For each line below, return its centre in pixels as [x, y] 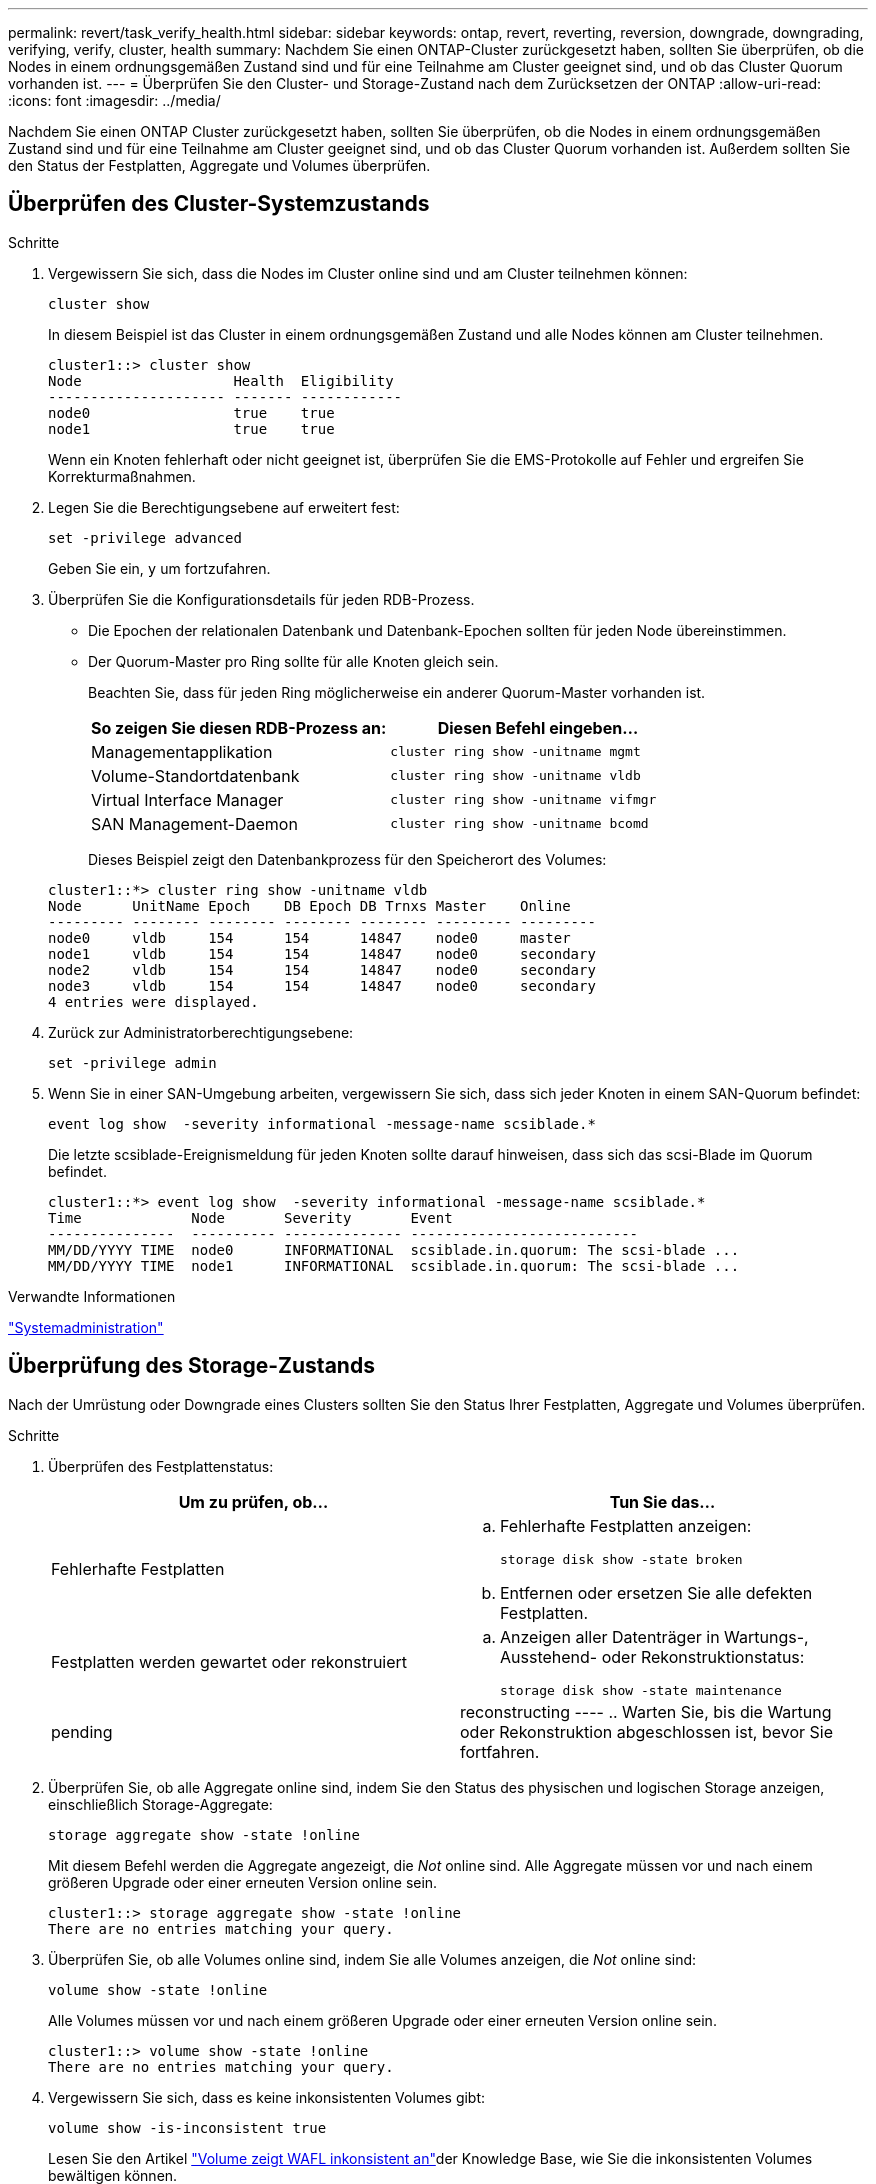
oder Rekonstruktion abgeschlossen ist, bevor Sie [647, 1731]
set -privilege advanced [145, 537]
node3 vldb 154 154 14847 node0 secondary [322, 985]
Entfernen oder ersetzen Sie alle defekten [656, 1592]
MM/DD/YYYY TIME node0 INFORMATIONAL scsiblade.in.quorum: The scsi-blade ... [394, 1249]
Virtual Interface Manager [187, 799]
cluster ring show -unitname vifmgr [523, 800]
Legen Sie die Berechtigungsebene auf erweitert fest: [224, 507]
